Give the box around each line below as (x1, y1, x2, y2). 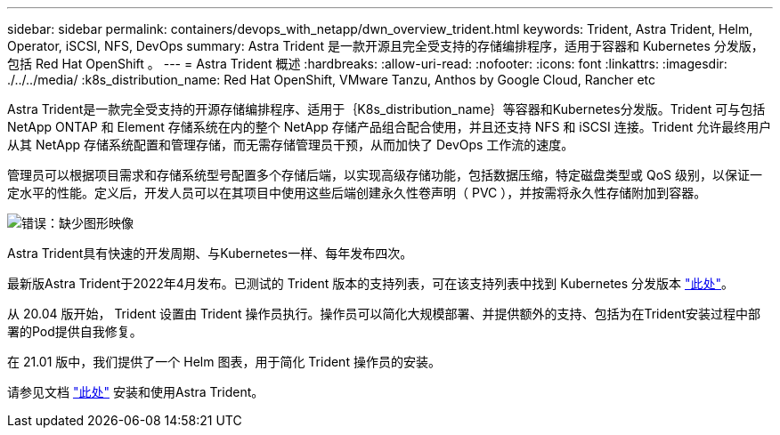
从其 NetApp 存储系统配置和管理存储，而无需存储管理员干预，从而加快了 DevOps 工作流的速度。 (7, 137, 574, 152)
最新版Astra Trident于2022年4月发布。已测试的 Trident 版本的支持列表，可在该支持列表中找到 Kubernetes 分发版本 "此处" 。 (7, 276, 735, 291)
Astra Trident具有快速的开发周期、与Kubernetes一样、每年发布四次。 (7, 246, 413, 261)
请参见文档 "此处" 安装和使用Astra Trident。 (7, 384, 264, 399)
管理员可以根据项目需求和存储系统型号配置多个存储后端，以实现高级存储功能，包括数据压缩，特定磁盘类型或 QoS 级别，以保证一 (7, 167, 762, 182)
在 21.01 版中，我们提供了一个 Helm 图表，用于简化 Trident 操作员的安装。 (7, 354, 441, 369)
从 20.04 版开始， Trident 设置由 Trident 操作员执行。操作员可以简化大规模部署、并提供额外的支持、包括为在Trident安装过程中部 (7, 306, 761, 321)
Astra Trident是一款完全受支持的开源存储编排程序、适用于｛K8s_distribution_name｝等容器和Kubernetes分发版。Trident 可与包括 (7, 101, 766, 117)
